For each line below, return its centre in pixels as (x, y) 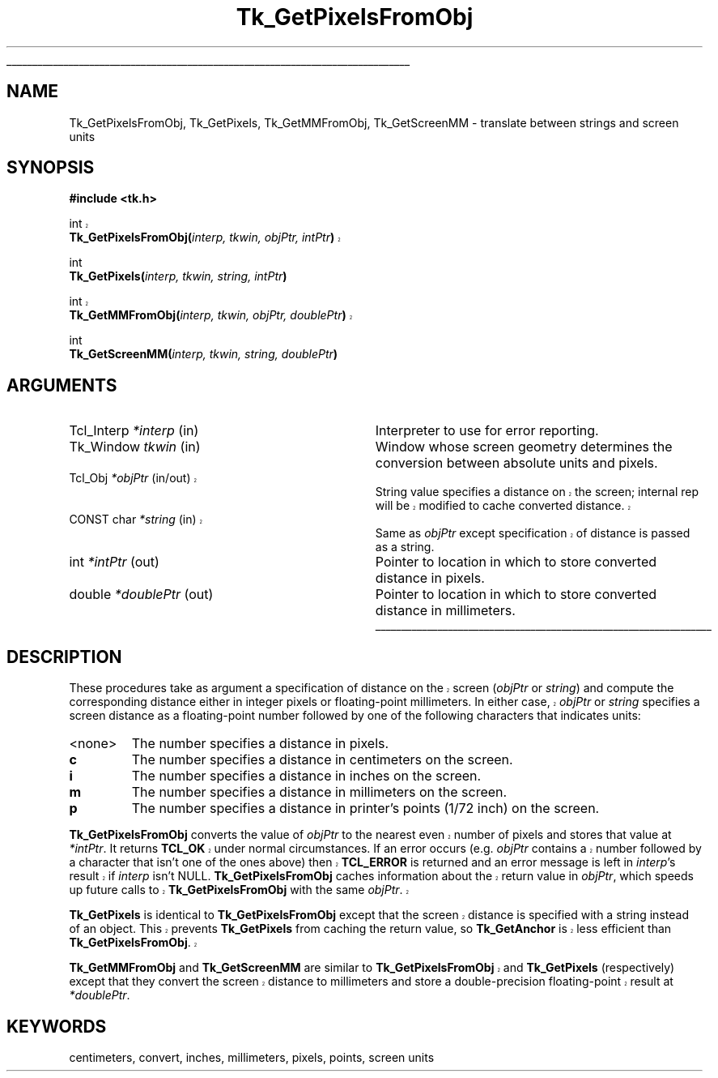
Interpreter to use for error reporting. (487, 431)
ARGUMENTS (62, 385)
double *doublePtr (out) (141, 595)
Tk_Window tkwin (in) (135, 447)
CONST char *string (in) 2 (136, 520)
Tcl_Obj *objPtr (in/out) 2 (133, 478)
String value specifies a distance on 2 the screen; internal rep (537, 492)
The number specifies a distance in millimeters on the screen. (319, 792)
